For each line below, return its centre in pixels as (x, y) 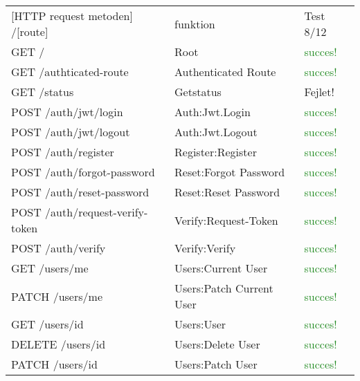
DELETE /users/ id (58, 344)
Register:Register (216, 152)
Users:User (200, 324)
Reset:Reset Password (227, 192)
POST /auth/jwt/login (67, 112)
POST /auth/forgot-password (83, 172)
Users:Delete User (217, 344)
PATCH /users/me (57, 296)
